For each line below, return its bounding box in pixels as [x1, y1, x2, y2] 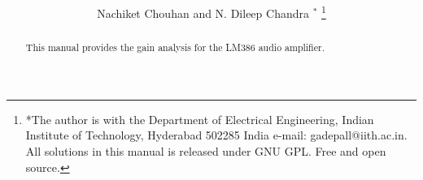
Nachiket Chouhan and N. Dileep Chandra [97, 4, 309, 21]
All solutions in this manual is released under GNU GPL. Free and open [25, 143, 386, 160]
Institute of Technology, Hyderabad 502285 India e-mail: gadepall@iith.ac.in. [25, 126, 408, 144]
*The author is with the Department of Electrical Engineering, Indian [25, 110, 374, 127]
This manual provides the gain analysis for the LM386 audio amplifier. [25, 41, 325, 54]
